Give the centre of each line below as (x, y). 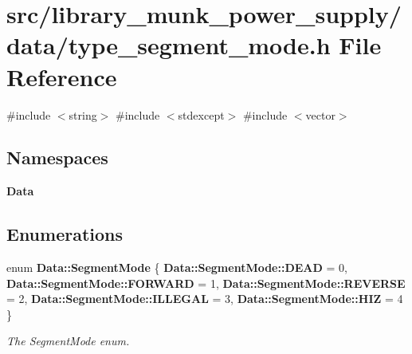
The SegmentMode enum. (68, 341)
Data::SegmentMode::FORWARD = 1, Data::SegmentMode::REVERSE (206, 283)
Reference (62, 76)
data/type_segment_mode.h (169, 45)
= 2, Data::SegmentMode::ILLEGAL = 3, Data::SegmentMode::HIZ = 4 (205, 299)
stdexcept (201, 114)
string (83, 114)
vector (320, 114)
